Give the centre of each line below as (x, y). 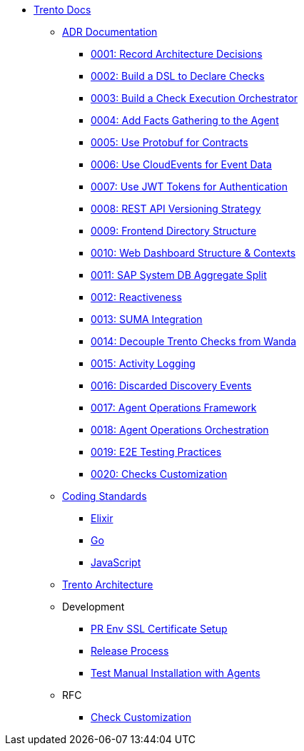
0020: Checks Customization (159, 474)
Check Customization (141, 717)
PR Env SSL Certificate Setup (159, 629)
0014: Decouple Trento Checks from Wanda (194, 341)
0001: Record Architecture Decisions (177, 54)
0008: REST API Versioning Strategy (176, 209)
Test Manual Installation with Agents (176, 673)
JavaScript (116, 562)
